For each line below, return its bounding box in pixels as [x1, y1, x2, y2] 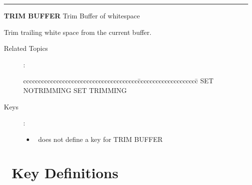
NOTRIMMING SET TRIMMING [23, 85, 127, 95]
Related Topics [4, 43, 48, 53]
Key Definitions [12, 162, 119, 182]
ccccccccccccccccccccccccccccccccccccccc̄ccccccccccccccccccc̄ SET [23, 76, 214, 86]
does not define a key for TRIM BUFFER [38, 134, 163, 144]
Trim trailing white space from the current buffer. [4, 27, 152, 37]
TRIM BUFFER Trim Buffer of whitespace [4, 11, 140, 20]
